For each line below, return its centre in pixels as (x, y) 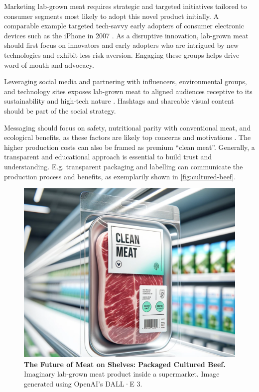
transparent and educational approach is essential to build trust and (108, 157)
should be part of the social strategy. (60, 110)
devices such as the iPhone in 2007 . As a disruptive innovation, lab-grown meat (126, 35)
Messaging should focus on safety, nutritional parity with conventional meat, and (128, 127)
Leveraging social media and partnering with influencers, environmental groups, (126, 81)
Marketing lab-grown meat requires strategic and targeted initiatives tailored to (126, 6)
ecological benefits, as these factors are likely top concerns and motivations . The (128, 137)
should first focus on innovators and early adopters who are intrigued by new (122, 45)
